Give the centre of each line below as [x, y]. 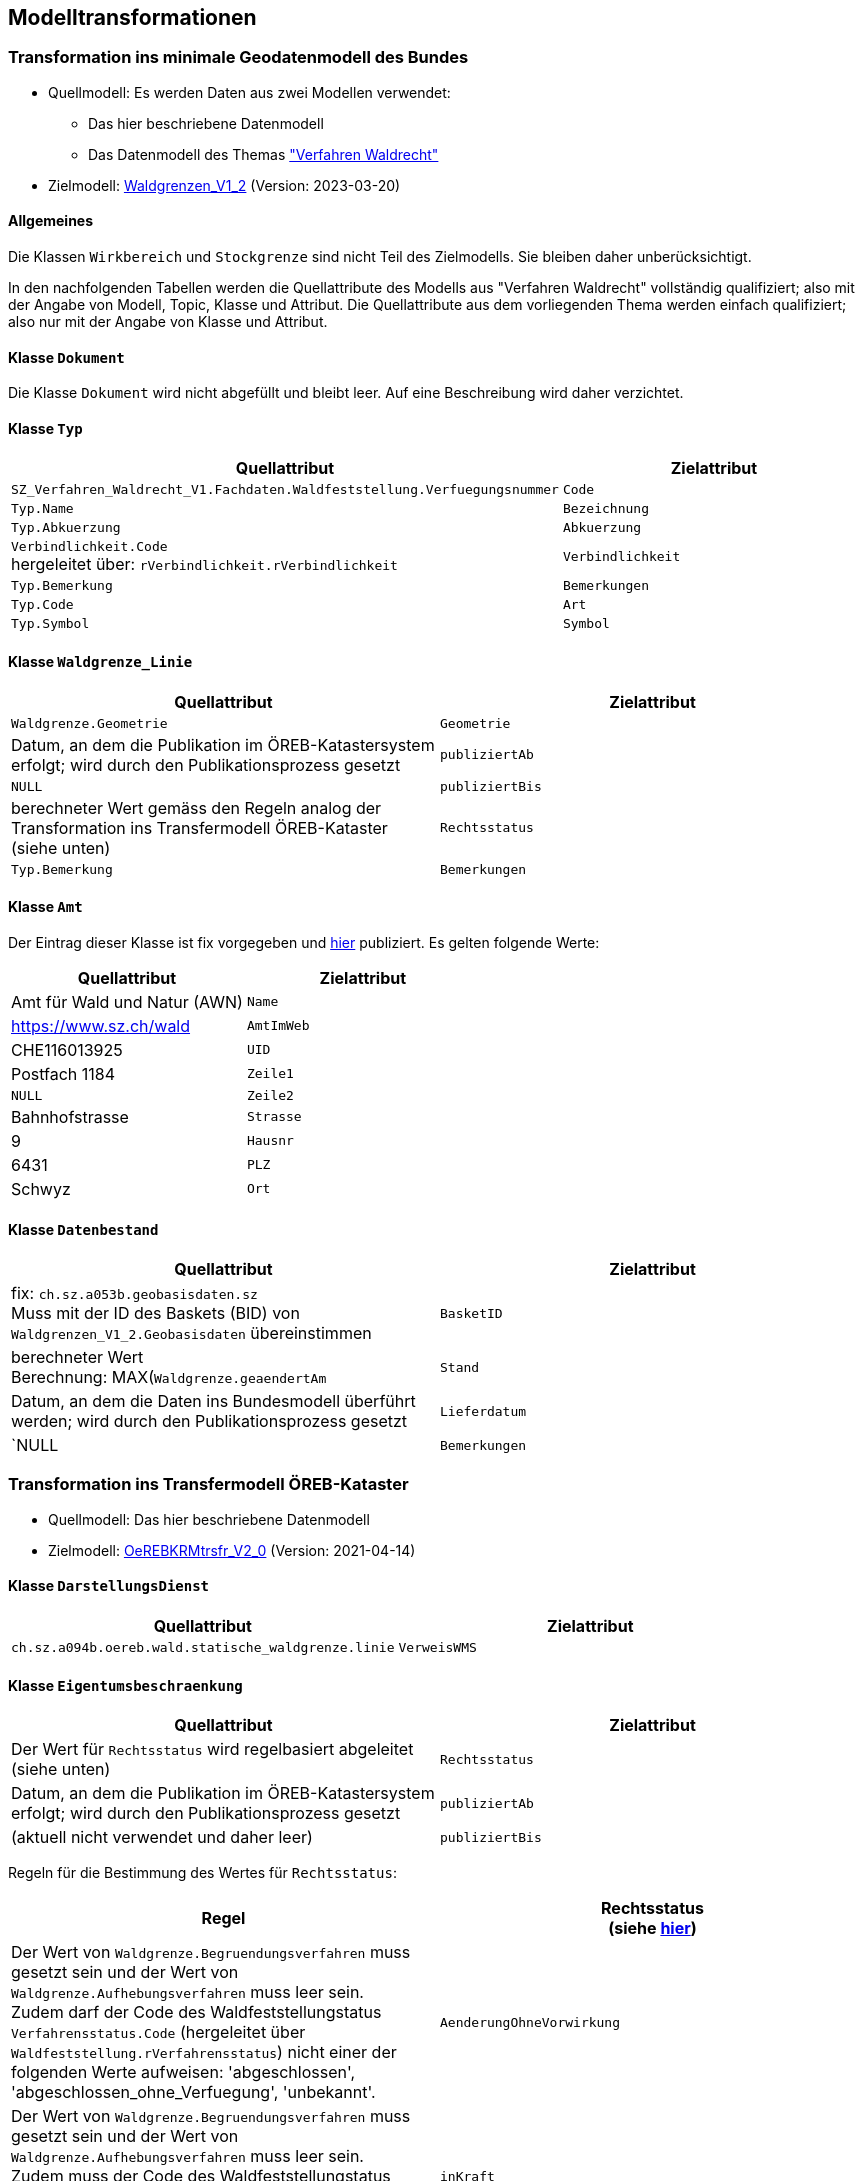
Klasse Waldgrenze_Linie [100, 662]
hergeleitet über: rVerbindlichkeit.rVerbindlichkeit [204, 564]
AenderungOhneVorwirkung [530, 2022]
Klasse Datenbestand [83, 1229]
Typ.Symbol [50, 624]
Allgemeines [51, 221]
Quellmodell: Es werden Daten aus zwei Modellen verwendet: [249, 92]
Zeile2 [270, 1095]
